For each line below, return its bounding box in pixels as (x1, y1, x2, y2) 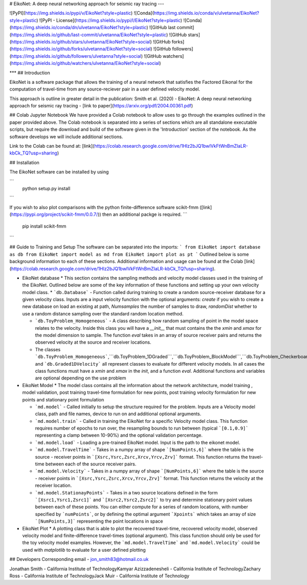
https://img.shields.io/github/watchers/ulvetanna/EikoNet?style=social (11, 60, 160, 66)
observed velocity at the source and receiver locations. (35, 339, 151, 345)
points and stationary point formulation (22, 396, 104, 402)
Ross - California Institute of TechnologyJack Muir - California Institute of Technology (9, 573, 189, 579)
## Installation (9, 159, 39, 166)
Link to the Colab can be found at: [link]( (9, 143, 95, 149)
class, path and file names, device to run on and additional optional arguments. (35, 411, 202, 417)
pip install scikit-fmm (22, 223, 67, 229)
